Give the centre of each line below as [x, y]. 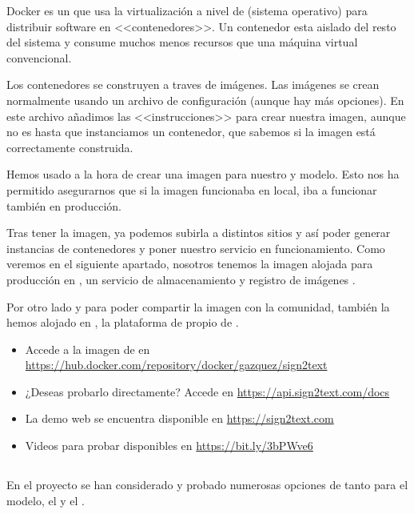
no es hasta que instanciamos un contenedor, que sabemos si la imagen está [191, 132]
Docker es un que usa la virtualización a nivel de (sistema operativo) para [187, 10]
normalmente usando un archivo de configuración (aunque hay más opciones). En [205, 100]
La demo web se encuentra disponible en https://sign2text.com [179, 418]
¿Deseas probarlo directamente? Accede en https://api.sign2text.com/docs [207, 391]
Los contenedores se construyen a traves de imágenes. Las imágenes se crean [193, 84]
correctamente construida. [70, 147]
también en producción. [64, 205]
